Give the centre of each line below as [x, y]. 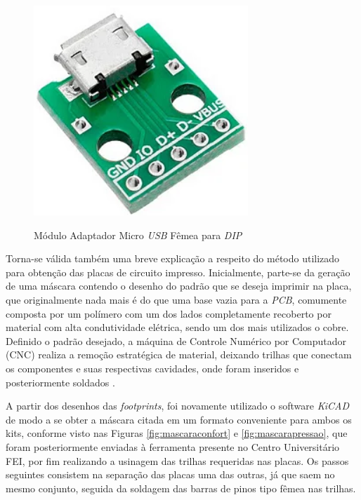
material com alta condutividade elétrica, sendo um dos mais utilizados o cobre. [177, 327]
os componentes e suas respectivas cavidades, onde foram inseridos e [152, 368]
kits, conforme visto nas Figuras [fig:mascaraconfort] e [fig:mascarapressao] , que [177, 433]
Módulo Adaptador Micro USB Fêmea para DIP [138, 235]
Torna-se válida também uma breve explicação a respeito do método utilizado [173, 258]
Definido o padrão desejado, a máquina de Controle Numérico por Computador [176, 340]
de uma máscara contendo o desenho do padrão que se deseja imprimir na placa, [179, 286]
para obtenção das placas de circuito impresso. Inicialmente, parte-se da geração [178, 272]
